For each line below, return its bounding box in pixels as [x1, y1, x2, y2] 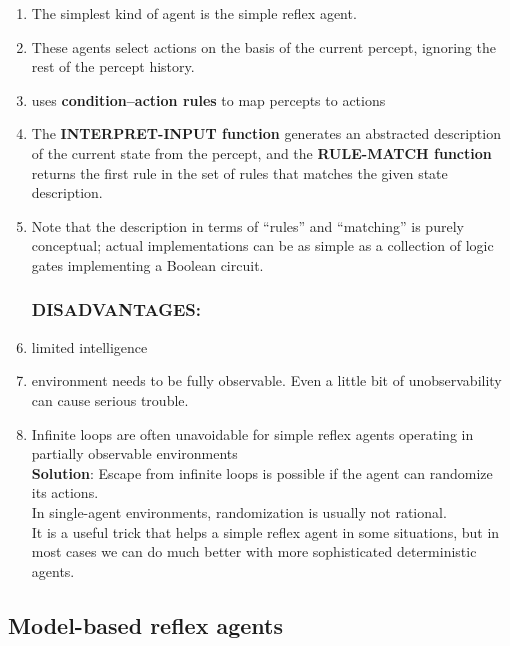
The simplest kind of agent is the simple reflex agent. [31, 3, 357, 23]
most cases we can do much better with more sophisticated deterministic [31, 541, 477, 562]
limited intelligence [31, 336, 148, 357]
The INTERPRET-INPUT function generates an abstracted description [31, 123, 501, 144]
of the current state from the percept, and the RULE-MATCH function [31, 142, 492, 163]
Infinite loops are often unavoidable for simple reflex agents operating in [31, 423, 474, 444]
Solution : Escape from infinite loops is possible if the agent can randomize [31, 462, 493, 483]
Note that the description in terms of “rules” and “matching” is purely [31, 215, 464, 236]
